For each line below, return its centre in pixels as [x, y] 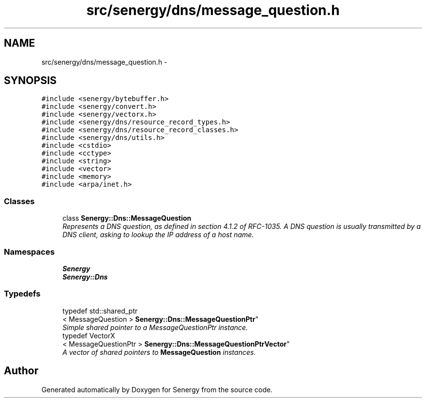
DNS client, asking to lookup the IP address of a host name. [158, 235]
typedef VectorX [89, 335]
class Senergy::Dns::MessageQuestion [127, 218]
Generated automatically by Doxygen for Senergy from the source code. [157, 389]
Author [21, 371]
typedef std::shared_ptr [100, 311]
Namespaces [29, 252]
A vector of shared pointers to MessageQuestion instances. [159, 352]
